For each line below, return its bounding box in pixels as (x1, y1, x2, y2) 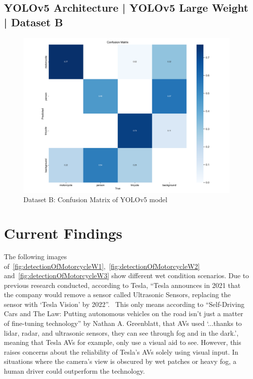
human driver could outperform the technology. (4, 366, 145, 376)
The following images (4, 251, 67, 261)
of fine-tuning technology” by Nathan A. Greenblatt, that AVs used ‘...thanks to (4, 318, 242, 328)
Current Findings (4, 223, 123, 243)
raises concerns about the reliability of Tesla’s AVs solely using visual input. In (4, 346, 238, 357)
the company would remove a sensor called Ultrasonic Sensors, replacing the (4, 289, 231, 300)
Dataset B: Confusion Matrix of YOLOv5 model (23, 194, 167, 205)
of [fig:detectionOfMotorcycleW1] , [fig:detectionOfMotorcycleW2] (4, 261, 200, 271)
